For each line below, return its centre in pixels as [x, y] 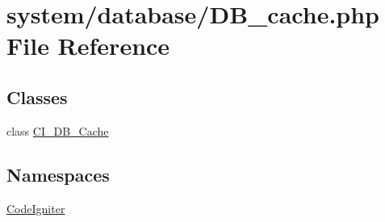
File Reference [88, 46]
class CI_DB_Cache [58, 130]
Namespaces [58, 174]
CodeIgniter [36, 208]
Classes [37, 96]
